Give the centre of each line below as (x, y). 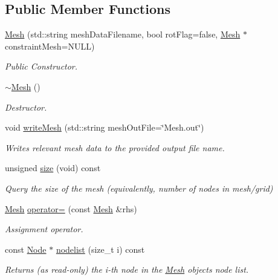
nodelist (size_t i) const (100, 249)
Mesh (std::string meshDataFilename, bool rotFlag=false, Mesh (123, 34)
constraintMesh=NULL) (50, 46)
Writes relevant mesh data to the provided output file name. (115, 147)
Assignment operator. (44, 229)
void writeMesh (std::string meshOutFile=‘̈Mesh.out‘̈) (105, 127)
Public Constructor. (41, 66)
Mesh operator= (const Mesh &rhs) (71, 208)
